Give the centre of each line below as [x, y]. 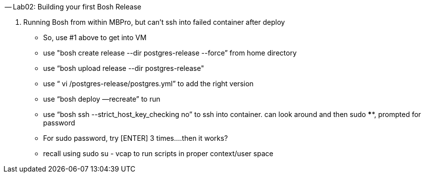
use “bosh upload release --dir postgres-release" [124, 68]
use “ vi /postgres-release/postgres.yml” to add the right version [148, 84]
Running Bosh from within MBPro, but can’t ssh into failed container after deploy [154, 22]
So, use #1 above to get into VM [95, 37]
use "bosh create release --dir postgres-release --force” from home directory [170, 53]
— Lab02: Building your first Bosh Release [73, 7]
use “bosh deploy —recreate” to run [102, 99]
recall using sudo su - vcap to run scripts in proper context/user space [158, 153]
